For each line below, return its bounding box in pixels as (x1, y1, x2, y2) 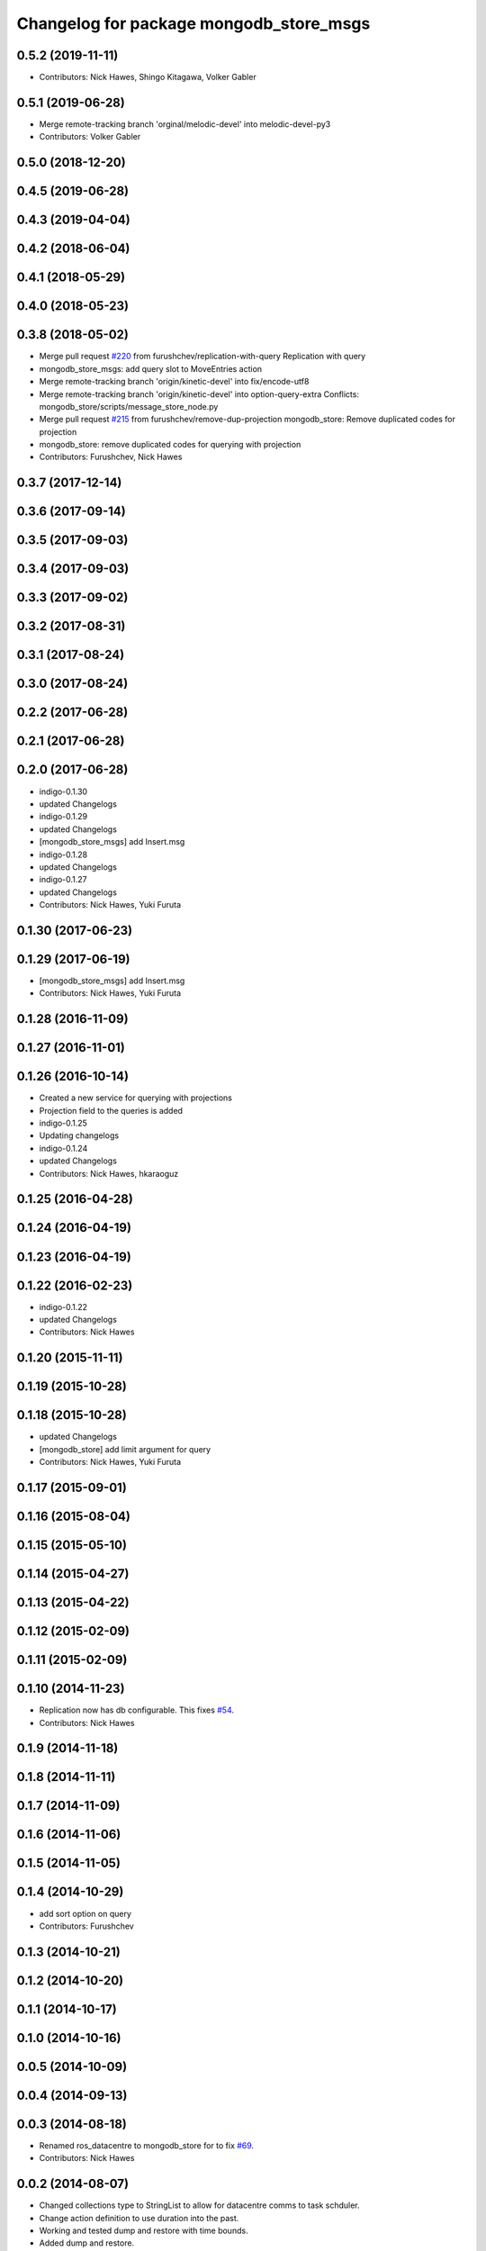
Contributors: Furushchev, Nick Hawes (39, 451, 183, 463)
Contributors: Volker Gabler (39, 131, 141, 142)
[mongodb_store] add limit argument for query (39, 1443, 211, 1454)
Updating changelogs (39, 1130, 120, 1141)
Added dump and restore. (39, 2237, 135, 2248)
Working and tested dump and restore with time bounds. (39, 2225, 248, 2236)
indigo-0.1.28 (39, 849, 88, 860)
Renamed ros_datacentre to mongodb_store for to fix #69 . (39, 2139, 255, 2151)
